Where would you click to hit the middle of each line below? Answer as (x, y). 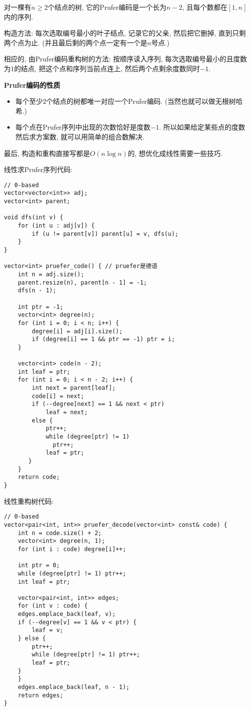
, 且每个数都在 (205, 7)
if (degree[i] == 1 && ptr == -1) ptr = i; (103, 339)
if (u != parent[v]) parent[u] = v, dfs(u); (105, 234)
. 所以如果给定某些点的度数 (202, 127)
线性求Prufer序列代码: (38, 169)
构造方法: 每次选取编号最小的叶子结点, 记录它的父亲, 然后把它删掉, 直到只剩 (125, 33)
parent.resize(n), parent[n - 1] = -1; (82, 282)
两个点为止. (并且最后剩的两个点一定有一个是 (76, 42)
